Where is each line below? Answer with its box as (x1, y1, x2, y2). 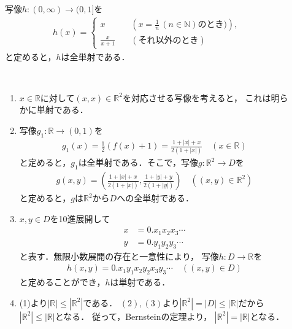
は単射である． (110, 276, 171, 288)
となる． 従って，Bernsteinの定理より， (55, 309, 212, 322)
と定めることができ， (19, 276, 106, 288)
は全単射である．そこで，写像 (78, 156, 198, 169)
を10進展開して (50, 212, 110, 225)
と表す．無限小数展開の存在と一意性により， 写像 (19, 249, 219, 262)
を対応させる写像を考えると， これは (122, 91, 271, 104)
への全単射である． (117, 192, 194, 204)
